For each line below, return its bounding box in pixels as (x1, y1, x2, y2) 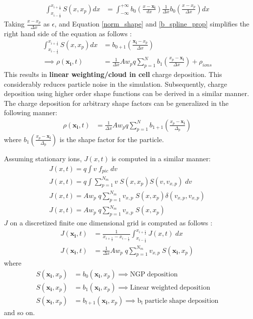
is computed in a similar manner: (111, 153, 211, 163)
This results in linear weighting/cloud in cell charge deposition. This (4, 69, 222, 79)
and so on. (4, 307, 35, 317)
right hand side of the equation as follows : (4, 28, 132, 39)
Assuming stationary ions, (4, 153, 82, 163)
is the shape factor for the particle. (59, 134, 164, 144)
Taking (4, 19, 25, 29)
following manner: (4, 107, 57, 118)
